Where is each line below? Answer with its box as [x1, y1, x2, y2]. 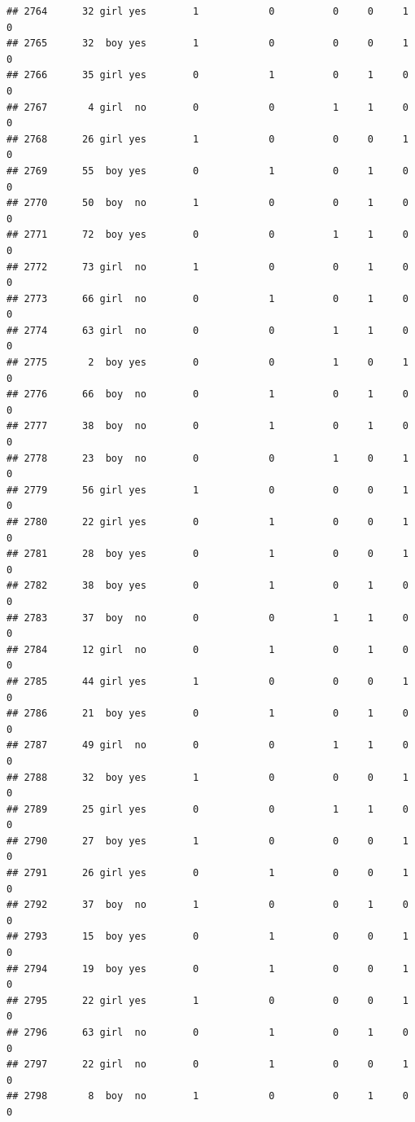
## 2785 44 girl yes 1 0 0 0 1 [7, 675, 408, 687]
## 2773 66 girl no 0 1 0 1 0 [7, 292, 408, 305]
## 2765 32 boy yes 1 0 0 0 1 [7, 37, 408, 50]
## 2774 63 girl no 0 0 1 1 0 [7, 324, 408, 336]
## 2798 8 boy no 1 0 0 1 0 [7, 1090, 408, 1102]
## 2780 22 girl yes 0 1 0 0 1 [7, 516, 408, 528]
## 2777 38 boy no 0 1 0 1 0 [7, 420, 408, 432]
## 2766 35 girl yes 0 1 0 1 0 [7, 69, 408, 81]
